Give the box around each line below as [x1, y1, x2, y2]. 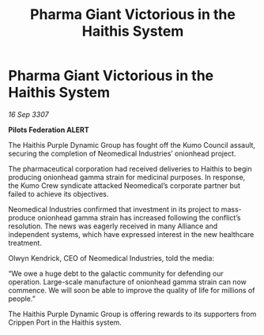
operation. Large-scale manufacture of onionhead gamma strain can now [8, 277, 247, 286]
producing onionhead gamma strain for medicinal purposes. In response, [8, 172, 246, 182]
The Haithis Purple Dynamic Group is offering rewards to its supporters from [8, 309, 257, 318]
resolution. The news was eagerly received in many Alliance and [8, 221, 218, 231]
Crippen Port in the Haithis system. [8, 318, 123, 327]
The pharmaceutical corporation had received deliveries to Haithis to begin [8, 164, 253, 173]
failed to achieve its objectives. [8, 189, 109, 198]
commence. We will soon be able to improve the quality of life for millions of [8, 285, 255, 295]
